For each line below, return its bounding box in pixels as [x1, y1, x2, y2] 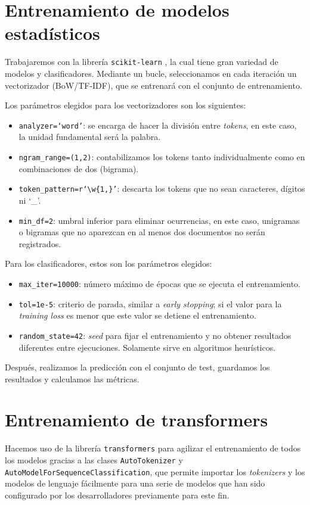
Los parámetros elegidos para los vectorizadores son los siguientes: [5, 99, 246, 111]
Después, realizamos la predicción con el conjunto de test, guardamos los [5, 361, 270, 373]
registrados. [18, 237, 61, 250]
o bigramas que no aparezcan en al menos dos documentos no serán [18, 226, 265, 238]
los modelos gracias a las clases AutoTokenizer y [5, 454, 183, 466]
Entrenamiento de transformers [5, 407, 268, 432]
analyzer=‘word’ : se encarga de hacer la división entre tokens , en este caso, [18, 119, 297, 131]
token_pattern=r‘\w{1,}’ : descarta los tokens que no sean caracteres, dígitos [18, 182, 305, 195]
